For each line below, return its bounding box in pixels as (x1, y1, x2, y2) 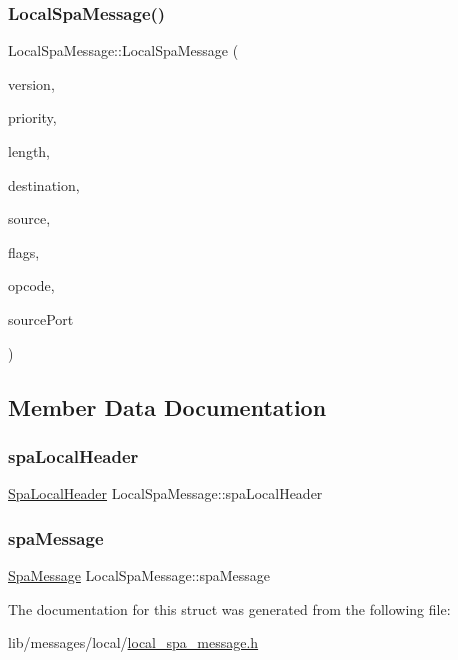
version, (8, 73, 55, 94)
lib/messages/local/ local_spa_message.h (8, 632, 259, 653)
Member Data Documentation (8, 391, 327, 422)
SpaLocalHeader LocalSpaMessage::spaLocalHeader (8, 483, 323, 504)
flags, (8, 241, 40, 262)
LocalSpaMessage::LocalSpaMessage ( (8, 40, 239, 61)
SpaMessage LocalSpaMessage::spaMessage (8, 564, 271, 585)
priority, (8, 107, 57, 128)
